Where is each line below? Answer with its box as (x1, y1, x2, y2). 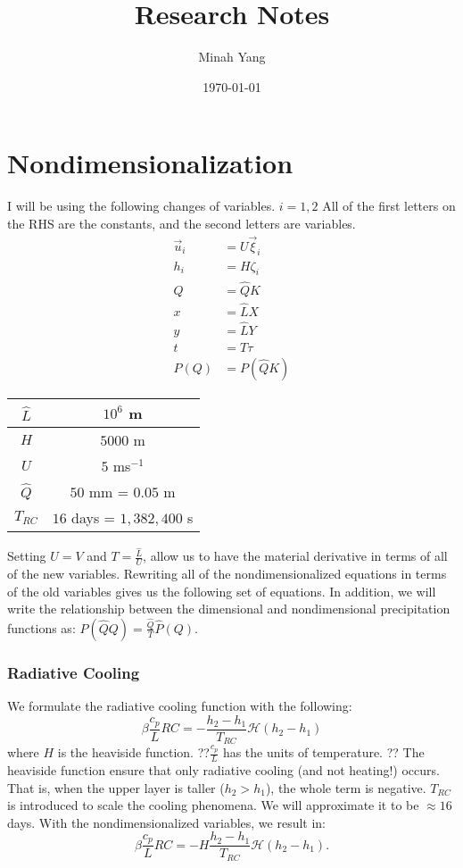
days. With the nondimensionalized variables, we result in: (7, 813, 327, 831)
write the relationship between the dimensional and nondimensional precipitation (7, 599, 451, 618)
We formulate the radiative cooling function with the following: (7, 697, 352, 715)
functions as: (7, 618, 76, 637)
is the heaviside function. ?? (57, 743, 210, 762)
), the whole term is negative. (265, 778, 426, 797)
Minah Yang (198, 47, 266, 66)
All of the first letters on (322, 196, 456, 215)
